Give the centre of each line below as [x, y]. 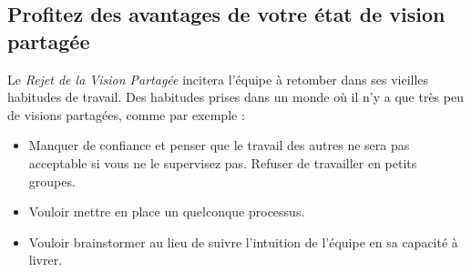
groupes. [52, 181]
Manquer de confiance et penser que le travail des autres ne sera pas [219, 145]
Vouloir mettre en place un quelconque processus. [167, 212]
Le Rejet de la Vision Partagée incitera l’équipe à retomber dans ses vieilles [218, 79]
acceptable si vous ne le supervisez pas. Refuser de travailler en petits [223, 162]
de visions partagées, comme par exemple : [126, 114]
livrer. [46, 260]
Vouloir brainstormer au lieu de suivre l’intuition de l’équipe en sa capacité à [243, 242]
